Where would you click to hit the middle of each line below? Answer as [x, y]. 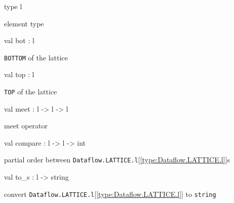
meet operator [26, 126]
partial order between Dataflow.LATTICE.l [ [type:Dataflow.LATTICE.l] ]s [117, 160]
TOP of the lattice [31, 92]
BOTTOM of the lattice [36, 57]
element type [24, 23]
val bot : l [19, 40]
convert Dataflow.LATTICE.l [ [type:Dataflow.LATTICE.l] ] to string [110, 194]
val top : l [19, 74]
